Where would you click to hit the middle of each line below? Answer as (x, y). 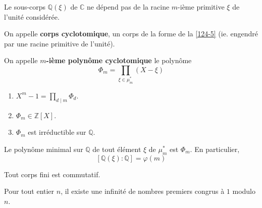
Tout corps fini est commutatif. (52, 174)
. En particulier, (215, 149)
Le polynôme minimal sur (44, 149)
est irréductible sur (57, 132)
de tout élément (117, 149)
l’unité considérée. (32, 16)
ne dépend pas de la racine (128, 7)
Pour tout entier (29, 191)
